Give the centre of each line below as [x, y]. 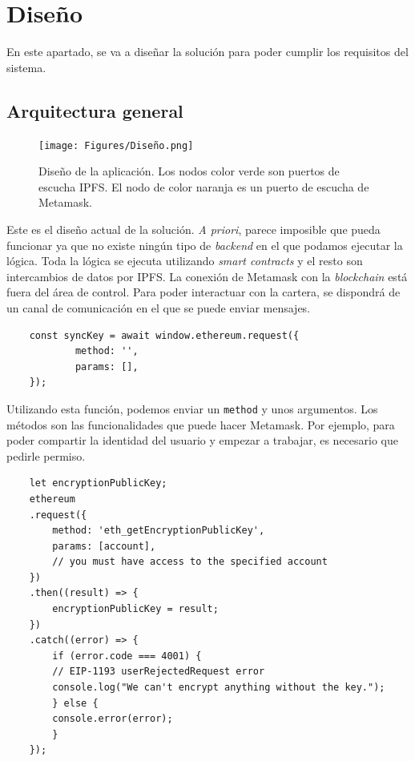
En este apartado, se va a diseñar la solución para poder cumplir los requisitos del [207, 52]
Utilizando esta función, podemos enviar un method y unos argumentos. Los [192, 408]
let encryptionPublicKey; [98, 483]
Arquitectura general [95, 110]
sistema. [26, 67]
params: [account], [104, 546]
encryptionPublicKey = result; [135, 609]
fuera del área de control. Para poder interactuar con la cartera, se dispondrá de [203, 292]
